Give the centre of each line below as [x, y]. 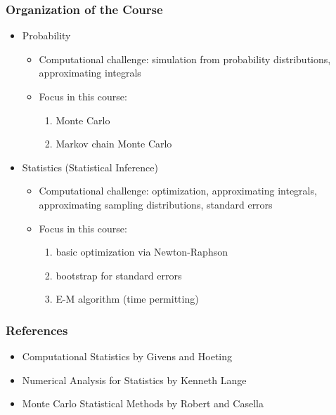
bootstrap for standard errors [119, 275]
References [37, 330]
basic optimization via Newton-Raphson [142, 252]
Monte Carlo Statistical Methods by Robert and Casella [143, 403]
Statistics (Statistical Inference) [90, 167]
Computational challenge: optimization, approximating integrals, [178, 191]
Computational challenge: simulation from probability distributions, [185, 59]
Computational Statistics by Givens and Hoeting [127, 356]
